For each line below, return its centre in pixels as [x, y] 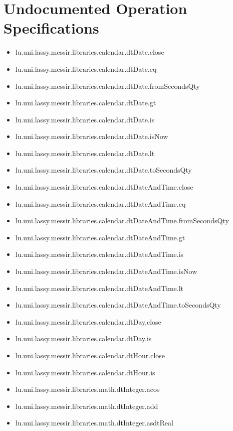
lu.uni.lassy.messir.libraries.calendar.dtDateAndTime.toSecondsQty [118, 305]
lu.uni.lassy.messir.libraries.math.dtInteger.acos [87, 389]
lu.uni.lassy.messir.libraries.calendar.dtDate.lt [85, 153]
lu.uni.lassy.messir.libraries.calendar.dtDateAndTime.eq [100, 203]
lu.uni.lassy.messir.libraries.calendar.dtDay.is [83, 338]
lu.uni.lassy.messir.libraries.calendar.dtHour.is [85, 372]
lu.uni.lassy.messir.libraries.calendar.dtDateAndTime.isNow [106, 271]
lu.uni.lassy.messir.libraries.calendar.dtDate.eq [86, 68]
